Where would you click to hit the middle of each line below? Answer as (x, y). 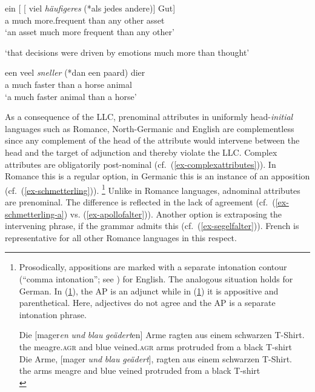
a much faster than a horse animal (68, 84)
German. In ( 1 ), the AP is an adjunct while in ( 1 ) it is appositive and (149, 291)
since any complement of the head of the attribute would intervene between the (152, 140)
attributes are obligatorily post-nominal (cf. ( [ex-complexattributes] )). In (141, 164)
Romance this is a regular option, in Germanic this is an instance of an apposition (157, 176)
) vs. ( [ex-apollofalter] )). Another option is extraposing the (173, 214)
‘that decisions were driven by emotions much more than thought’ (127, 52)
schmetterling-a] (35, 214)
